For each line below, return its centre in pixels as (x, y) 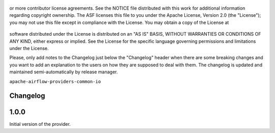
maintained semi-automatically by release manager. (64, 72)
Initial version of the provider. (40, 124)
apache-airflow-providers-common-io (55, 81)
